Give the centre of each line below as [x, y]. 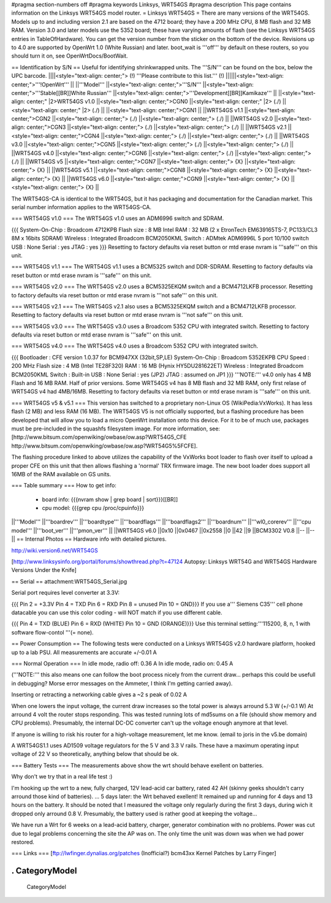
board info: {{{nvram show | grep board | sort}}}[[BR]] [110, 499]
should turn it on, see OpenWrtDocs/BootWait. [70, 56]
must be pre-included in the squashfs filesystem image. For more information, [110, 429]
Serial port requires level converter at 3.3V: [65, 593]
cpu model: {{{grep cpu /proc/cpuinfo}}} [93, 508]
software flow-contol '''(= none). [53, 632]
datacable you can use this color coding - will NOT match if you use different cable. [117, 612]
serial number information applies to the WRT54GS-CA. [82, 207]
